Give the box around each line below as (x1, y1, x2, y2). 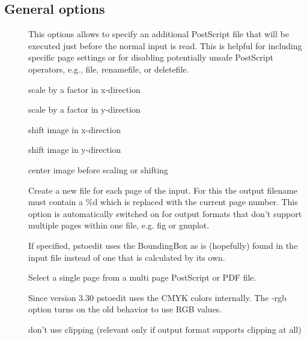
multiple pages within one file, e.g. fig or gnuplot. (28, 219, 210, 231)
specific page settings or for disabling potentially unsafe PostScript (28, 51, 273, 64)
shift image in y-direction (28, 143, 121, 156)
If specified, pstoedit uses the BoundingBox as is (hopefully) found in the (28, 239, 298, 251)
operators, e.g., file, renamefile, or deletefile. (28, 62, 189, 75)
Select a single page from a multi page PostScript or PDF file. (28, 271, 257, 284)
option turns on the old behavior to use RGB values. (28, 303, 222, 315)
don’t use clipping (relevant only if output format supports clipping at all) (28, 323, 302, 335)
